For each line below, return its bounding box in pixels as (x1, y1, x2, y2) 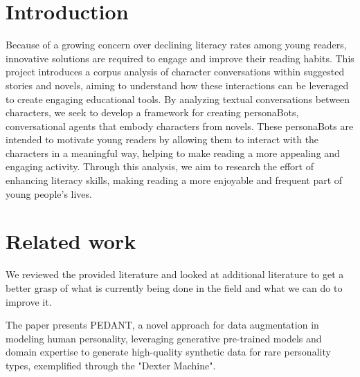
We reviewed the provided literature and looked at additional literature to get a (6, 267, 344, 282)
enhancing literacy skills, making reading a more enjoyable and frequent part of (6, 173, 343, 187)
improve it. (6, 294, 52, 309)
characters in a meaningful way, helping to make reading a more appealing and (6, 145, 340, 160)
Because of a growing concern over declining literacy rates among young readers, (6, 37, 347, 52)
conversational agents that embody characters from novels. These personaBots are (6, 118, 354, 133)
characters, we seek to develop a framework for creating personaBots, (6, 105, 299, 120)
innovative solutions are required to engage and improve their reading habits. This (6, 50, 354, 65)
